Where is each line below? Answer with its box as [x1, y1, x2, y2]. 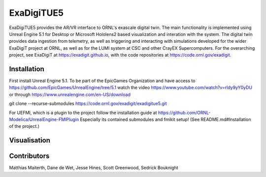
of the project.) [9, 123, 39, 129]
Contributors [9, 152, 50, 160]
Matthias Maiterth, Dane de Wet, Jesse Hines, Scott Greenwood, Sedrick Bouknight [9, 165, 178, 171]
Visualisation [9, 136, 51, 145]
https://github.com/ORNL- [158, 110, 211, 116]
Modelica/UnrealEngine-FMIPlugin [9, 116, 79, 122]
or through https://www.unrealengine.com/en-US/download [9, 91, 131, 97]
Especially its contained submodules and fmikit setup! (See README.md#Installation [79, 116, 251, 122]
